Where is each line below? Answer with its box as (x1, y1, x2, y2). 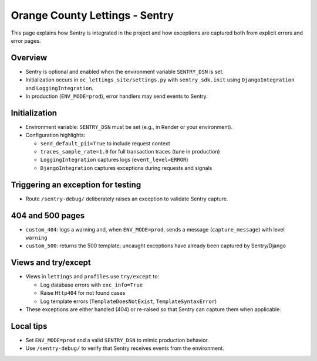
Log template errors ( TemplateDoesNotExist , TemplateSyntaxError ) (40, 298, 217, 305)
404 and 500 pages (11, 210, 85, 220)
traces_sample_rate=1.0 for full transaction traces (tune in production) (40, 148, 220, 155)
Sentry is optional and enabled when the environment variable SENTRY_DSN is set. (25, 68, 224, 75)
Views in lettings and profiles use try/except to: (25, 273, 160, 280)
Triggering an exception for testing (11, 179, 141, 190)
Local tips (11, 321, 48, 331)
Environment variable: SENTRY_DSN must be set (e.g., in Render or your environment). (25, 123, 233, 130)
